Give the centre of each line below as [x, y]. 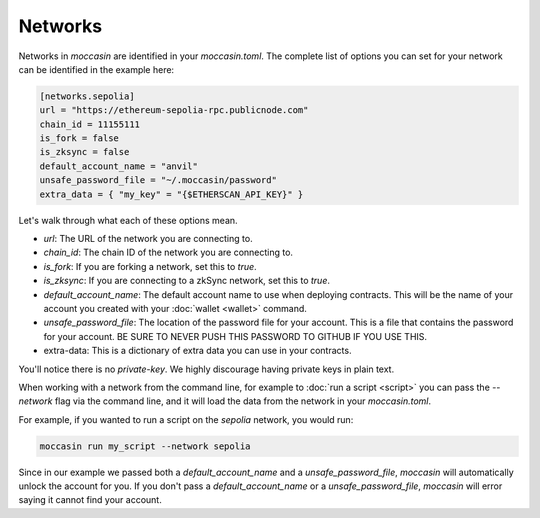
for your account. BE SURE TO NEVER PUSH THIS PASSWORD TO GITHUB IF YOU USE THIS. [235, 336]
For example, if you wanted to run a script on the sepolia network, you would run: [186, 419]
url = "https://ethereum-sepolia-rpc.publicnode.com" [174, 110]
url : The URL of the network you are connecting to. [148, 239]
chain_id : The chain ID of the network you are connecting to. [168, 252]
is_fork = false [79, 138]
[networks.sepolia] [87, 96]
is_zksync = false [84, 152]
